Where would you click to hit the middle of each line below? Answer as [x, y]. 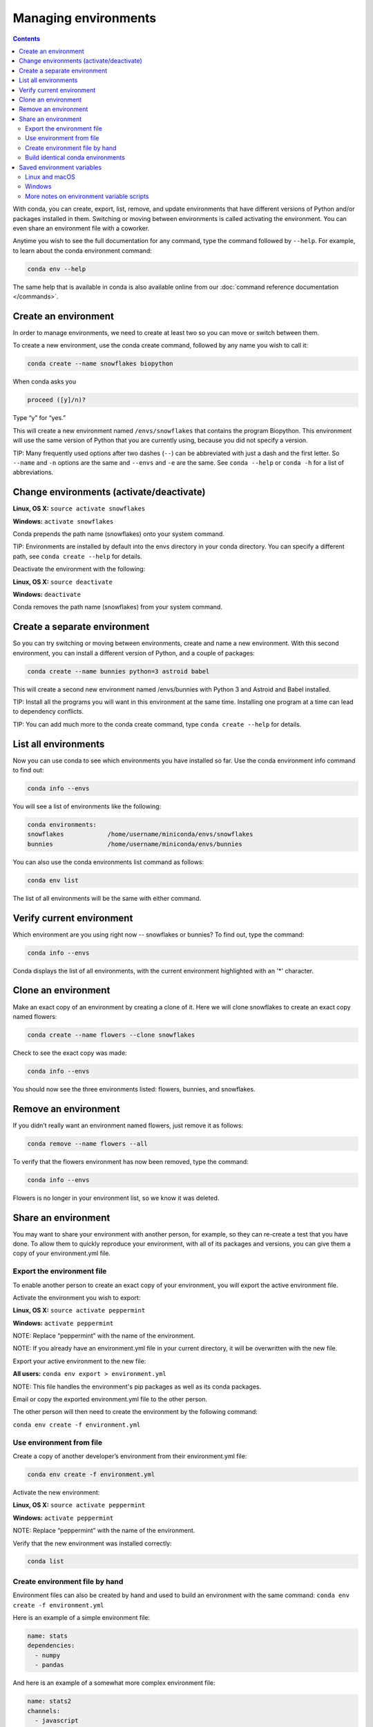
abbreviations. [33, 473]
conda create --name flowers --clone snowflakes [111, 1035]
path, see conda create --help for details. [77, 556]
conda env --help [57, 269]
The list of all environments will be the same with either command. [107, 898]
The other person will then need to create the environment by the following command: [135, 1412]
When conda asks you [45, 382]
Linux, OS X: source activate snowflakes [79, 508]
